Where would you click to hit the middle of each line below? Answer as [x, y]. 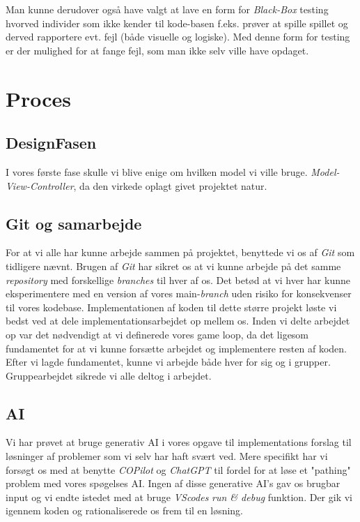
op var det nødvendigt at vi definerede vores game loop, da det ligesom [157, 334]
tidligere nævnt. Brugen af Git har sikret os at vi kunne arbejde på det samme [173, 266]
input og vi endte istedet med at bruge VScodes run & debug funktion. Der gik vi [179, 497]
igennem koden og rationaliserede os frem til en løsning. [125, 510]
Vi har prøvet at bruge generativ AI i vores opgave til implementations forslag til [179, 442]
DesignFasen [51, 143]
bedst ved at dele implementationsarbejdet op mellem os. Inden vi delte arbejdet [178, 321]
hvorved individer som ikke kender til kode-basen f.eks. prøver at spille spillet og [177, 23]
